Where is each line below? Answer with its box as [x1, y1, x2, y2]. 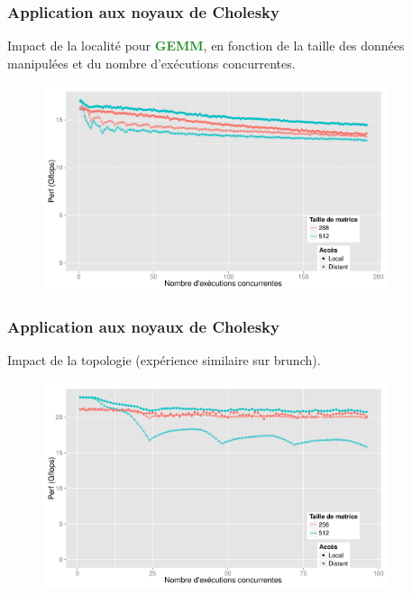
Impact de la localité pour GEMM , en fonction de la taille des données [7, 36, 405, 55]
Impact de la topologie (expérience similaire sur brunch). [7, 351, 321, 370]
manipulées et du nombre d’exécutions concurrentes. [7, 53, 296, 72]
